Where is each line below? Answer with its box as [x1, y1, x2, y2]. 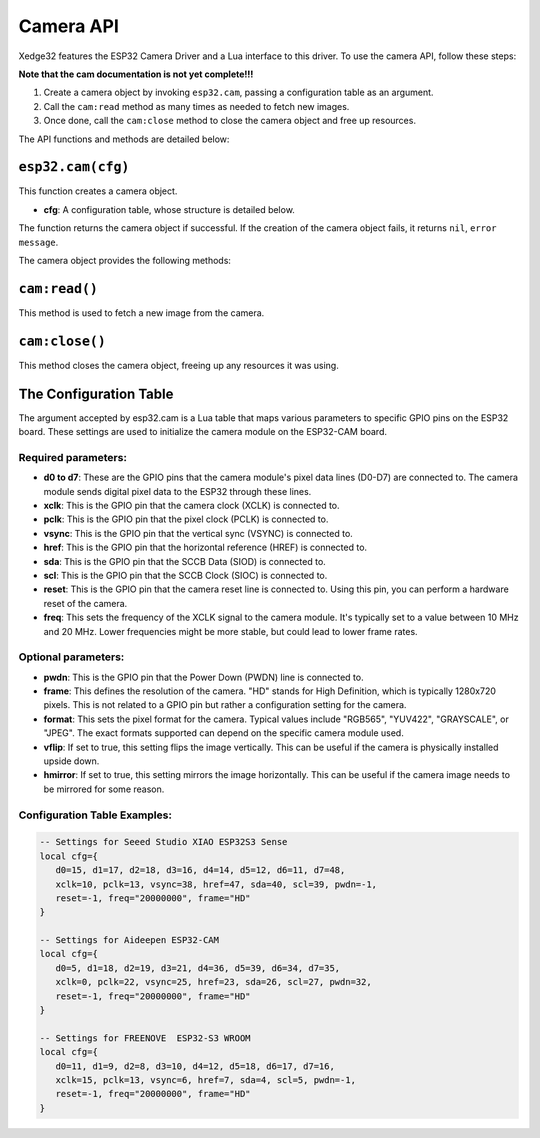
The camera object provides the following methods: [18, 254, 232, 266]
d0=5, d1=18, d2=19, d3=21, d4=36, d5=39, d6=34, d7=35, [55, 962, 341, 974]
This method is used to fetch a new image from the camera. [18, 306, 265, 319]
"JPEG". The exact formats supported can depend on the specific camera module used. [43, 727, 404, 739]
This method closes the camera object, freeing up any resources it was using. [18, 359, 339, 371]
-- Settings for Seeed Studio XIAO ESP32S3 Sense [39, 836, 288, 848]
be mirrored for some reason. [43, 783, 165, 795]
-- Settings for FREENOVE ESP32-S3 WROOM [39, 1032, 251, 1044]
